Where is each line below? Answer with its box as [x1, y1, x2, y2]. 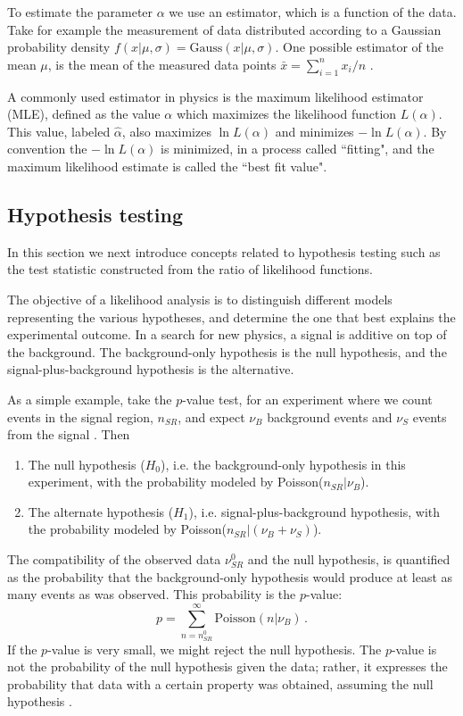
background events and [267, 407, 393, 426]
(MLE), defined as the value [7, 104, 161, 123]
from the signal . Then [7, 425, 130, 444]
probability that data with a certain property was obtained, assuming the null [7, 674, 434, 693]
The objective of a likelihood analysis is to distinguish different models [7, 289, 393, 308]
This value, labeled [7, 121, 111, 140]
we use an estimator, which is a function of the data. [169, 3, 457, 21]
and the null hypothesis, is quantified [247, 550, 451, 569]
